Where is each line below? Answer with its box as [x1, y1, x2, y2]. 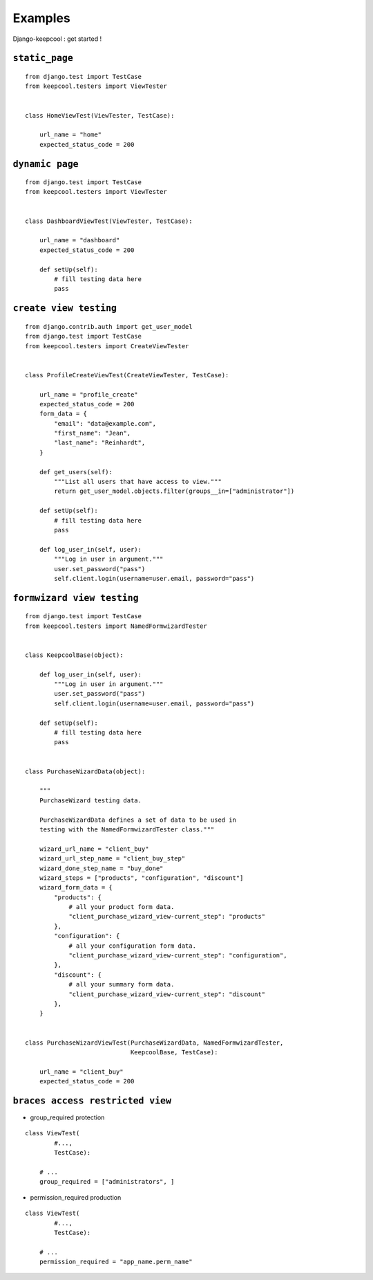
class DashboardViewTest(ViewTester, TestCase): [25, 217, 193, 225]
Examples [12, 10, 70, 26]
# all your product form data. [68, 903, 175, 911]
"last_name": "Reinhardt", [54, 439, 146, 447]
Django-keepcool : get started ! [12, 35, 102, 43]
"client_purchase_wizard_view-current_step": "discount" [68, 990, 266, 998]
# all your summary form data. [68, 980, 175, 989]
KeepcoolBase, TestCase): [130, 1048, 218, 1056]
